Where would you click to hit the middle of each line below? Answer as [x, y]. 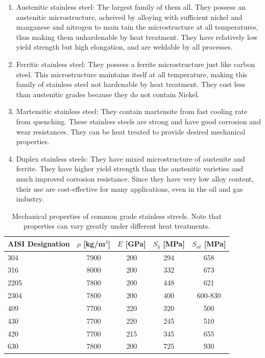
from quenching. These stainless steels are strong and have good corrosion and [138, 121]
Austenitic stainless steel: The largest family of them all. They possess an [131, 7]
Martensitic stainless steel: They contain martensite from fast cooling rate [132, 111]
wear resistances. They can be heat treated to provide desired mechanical [131, 131]
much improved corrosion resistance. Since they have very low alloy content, [135, 178]
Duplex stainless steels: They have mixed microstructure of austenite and [130, 158]
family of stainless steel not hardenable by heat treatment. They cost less [130, 84]
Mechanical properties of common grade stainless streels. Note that [117, 216]
